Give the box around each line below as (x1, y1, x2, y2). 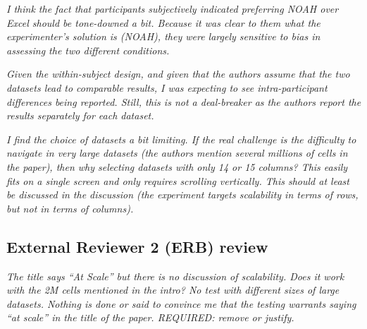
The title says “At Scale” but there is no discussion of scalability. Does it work (6, 268, 344, 283)
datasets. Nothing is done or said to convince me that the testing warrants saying (6, 296, 356, 311)
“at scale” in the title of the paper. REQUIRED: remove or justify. (6, 310, 294, 325)
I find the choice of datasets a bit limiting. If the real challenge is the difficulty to (6, 131, 356, 146)
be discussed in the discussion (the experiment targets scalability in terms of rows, (6, 187, 359, 202)
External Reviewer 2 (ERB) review (6, 235, 268, 257)
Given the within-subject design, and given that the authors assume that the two (6, 66, 350, 81)
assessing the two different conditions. (6, 42, 170, 57)
